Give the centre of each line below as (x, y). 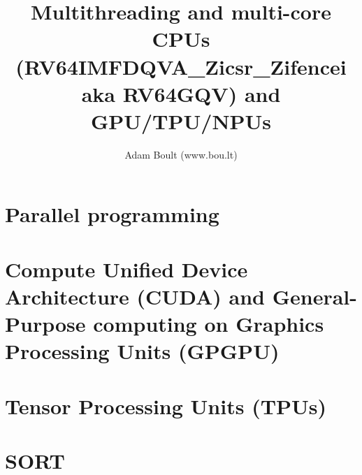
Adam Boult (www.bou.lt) (181, 154)
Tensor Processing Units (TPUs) (166, 405)
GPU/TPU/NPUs (181, 120)
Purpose (45, 324)
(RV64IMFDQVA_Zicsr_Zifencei (181, 66)
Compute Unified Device (126, 269)
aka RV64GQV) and (181, 93)
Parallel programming (112, 214)
